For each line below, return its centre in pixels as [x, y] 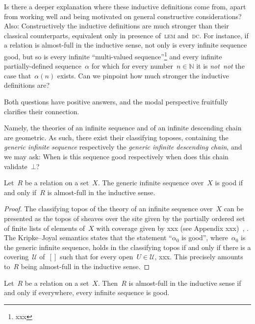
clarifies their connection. [42, 111]
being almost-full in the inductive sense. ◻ [85, 266]
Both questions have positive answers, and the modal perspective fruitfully [116, 101]
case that [18, 75]
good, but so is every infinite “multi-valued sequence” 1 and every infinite [113, 55]
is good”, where [205, 237]
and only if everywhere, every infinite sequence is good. [87, 292]
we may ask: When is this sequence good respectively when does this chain [116, 156]
